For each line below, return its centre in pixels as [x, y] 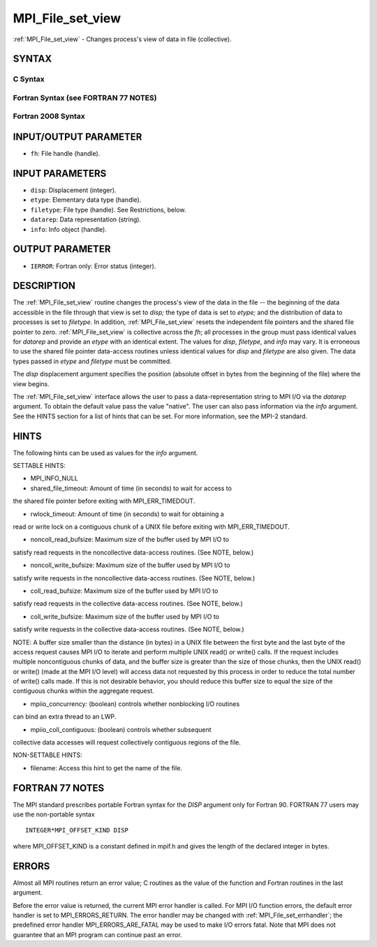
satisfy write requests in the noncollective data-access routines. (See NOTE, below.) [134, 578]
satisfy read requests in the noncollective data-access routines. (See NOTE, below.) [133, 552]
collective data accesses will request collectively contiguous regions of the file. [127, 742]
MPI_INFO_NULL [54, 478]
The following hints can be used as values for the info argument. [105, 453]
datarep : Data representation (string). [86, 219]
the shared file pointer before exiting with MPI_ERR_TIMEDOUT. [104, 501]
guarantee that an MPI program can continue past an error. [97, 934]
